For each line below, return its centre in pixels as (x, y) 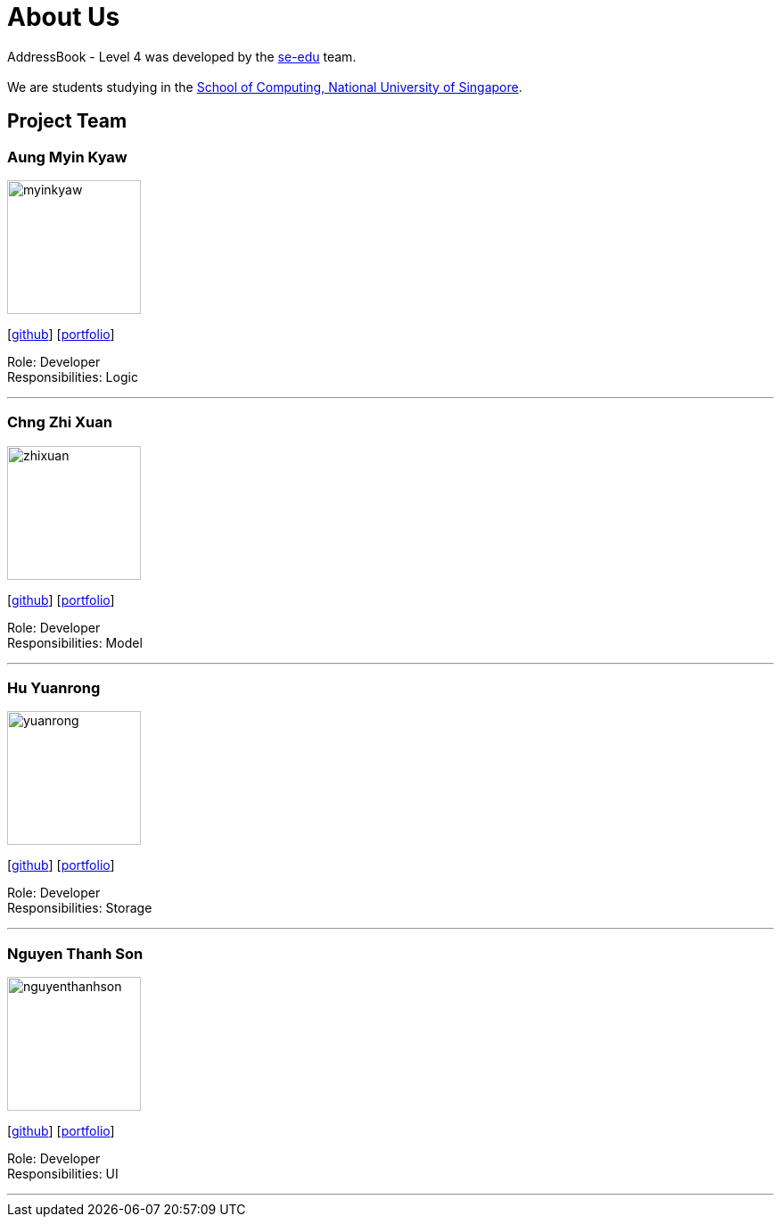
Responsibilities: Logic (73, 376)
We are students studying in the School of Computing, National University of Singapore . (265, 87)
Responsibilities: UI (63, 1174)
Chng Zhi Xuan (60, 422)
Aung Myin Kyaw (67, 157)
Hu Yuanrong (54, 688)
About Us (64, 17)
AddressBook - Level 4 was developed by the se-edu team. (182, 56)
